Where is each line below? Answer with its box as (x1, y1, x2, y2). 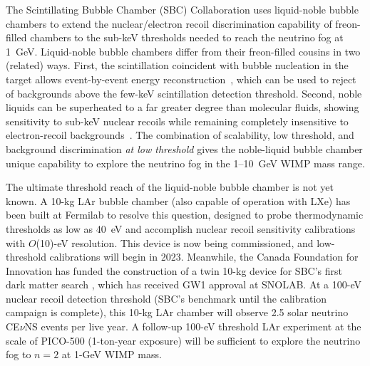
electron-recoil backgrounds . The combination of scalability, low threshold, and (6, 127, 354, 142)
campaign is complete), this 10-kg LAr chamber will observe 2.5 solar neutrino (6, 305, 349, 320)
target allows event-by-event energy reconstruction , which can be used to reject (6, 71, 356, 86)
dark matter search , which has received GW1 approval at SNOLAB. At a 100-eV (6, 277, 361, 292)
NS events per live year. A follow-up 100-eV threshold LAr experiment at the (24, 319, 361, 334)
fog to (6, 347, 31, 362)
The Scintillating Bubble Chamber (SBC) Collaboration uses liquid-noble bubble (6, 2, 359, 16)
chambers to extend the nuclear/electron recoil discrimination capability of (6, 16, 332, 31)
